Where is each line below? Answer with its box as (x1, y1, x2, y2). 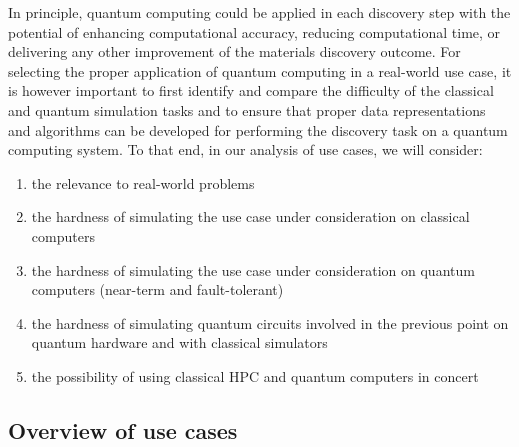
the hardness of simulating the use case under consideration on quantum (31, 259, 475, 280)
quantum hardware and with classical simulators (31, 332, 328, 353)
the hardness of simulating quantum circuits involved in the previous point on (31, 312, 509, 333)
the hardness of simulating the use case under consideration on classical (31, 206, 470, 227)
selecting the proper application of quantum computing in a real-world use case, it (8, 60, 512, 81)
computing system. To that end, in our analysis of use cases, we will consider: (8, 139, 483, 160)
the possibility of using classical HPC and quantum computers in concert (31, 365, 479, 386)
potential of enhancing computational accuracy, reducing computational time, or (8, 21, 501, 42)
